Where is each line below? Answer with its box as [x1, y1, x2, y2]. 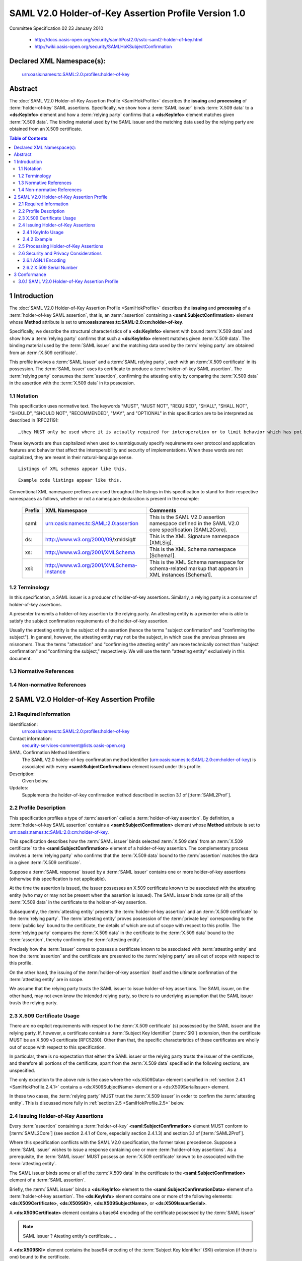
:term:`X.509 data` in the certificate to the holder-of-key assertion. [9, 899, 147, 905]
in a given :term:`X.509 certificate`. [9, 859, 82, 866]
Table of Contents [9, 135, 48, 141]
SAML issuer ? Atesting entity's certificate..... [23, 1233, 116, 1239]
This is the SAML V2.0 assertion [149, 513, 225, 521]
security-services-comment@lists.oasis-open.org [22, 742, 125, 749]
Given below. [22, 777, 49, 784]
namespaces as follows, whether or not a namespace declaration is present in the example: [9, 496, 199, 502]
